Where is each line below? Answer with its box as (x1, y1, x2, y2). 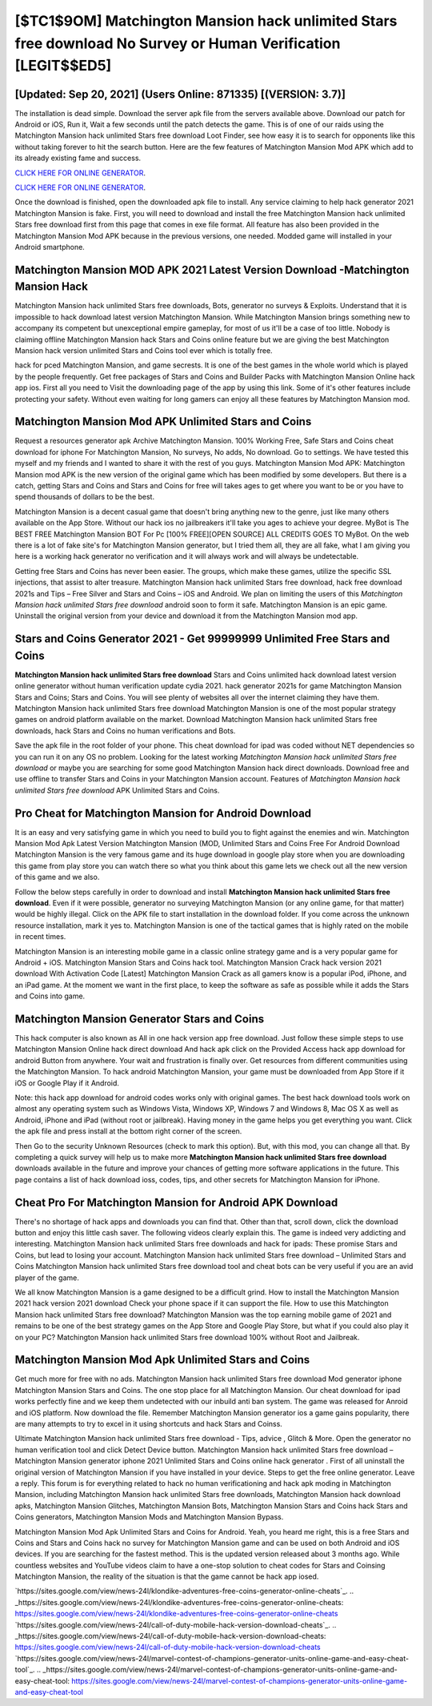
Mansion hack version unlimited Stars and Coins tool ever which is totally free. (14, 346, 273, 355)
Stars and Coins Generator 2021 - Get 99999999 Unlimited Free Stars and (14, 632, 390, 646)
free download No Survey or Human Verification (14, 34, 341, 52)
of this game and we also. (14, 873, 100, 882)
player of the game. (14, 1273, 79, 1283)
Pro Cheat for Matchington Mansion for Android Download (14, 806, 312, 820)
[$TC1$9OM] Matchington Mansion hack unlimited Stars (14, 12, 398, 30)
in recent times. (14, 932, 66, 941)
